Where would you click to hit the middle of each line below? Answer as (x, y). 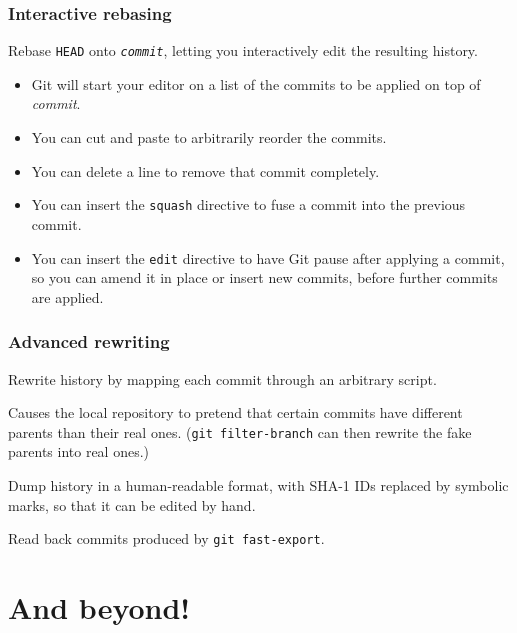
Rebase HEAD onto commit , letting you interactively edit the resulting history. (243, 50)
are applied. (67, 296)
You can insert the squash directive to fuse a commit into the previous (248, 204)
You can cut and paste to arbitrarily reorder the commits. (209, 137)
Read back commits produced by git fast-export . (166, 538)
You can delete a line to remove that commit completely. (205, 170)
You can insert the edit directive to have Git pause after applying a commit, (268, 257)
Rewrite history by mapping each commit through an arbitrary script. (222, 378)
